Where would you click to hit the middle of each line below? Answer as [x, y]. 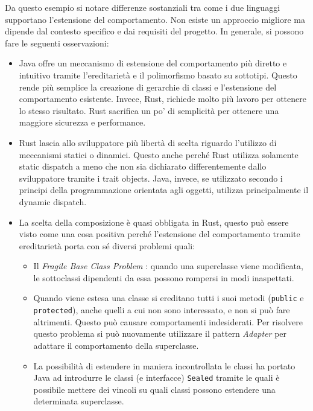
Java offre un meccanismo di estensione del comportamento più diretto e [153, 63]
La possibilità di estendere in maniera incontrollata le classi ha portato [164, 365]
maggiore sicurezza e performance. [82, 122]
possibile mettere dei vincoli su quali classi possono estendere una [154, 389]
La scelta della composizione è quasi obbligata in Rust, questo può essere [154, 222]
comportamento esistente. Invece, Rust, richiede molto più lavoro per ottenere [163, 99]
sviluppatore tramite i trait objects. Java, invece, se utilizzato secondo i [151, 178]
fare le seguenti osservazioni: [57, 43]
